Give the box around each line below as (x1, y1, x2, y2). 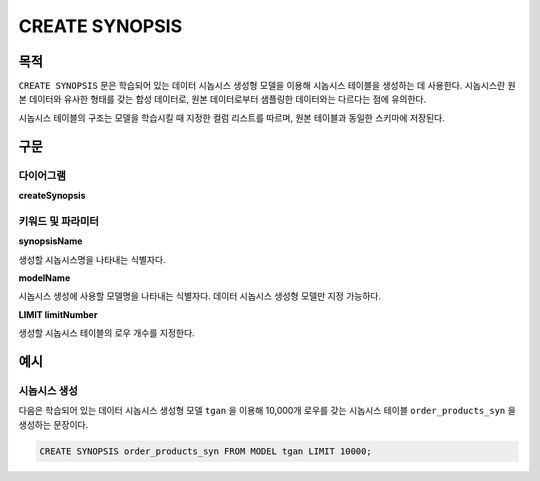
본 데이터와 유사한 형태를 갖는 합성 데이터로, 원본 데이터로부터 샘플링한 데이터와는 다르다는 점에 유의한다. (18, 93, 427, 105)
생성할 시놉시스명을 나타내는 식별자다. (18, 253, 166, 265)
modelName (18, 271, 71, 284)
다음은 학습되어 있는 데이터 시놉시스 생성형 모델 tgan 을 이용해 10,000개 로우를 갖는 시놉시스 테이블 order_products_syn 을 (18, 405, 517, 417)
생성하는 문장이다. (18, 418, 89, 430)
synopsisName (18, 235, 83, 247)
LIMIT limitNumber (18, 308, 98, 320)
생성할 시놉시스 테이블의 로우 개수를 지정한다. (18, 327, 195, 339)
